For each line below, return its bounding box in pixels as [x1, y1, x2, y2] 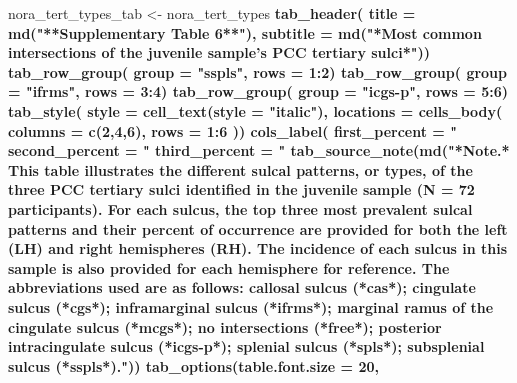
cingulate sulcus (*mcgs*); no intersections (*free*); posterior [8, 316, 442, 337]
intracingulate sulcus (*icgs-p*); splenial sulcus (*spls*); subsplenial [8, 336, 485, 357]
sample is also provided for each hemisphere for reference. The [8, 257, 450, 278]
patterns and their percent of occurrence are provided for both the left [8, 218, 508, 239]
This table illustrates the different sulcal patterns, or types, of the [8, 159, 473, 180]
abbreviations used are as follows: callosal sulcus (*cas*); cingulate [8, 277, 476, 298]
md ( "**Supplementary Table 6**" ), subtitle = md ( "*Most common [8, 22, 482, 43]
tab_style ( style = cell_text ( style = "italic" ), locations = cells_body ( [8, 100, 503, 121]
